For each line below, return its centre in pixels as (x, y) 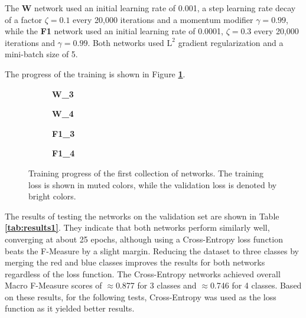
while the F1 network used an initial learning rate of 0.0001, (114, 31)
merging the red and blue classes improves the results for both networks (135, 262)
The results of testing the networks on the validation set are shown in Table (142, 216)
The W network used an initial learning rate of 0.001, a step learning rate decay (150, 8)
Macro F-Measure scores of (53, 285)
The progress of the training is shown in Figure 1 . (95, 73)
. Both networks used (126, 42)
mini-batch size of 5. (41, 54)
